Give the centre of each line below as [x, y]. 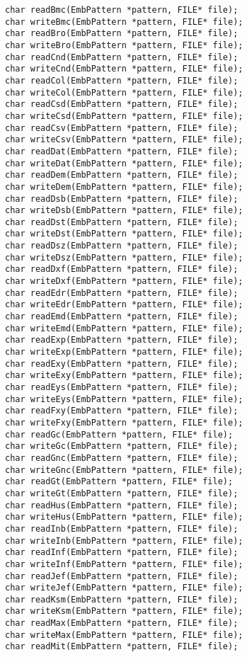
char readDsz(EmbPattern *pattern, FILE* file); [122, 246]
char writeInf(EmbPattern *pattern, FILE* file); [124, 564]
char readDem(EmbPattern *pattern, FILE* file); [122, 175]
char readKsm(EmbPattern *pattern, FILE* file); [122, 599]
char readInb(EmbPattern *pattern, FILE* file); [122, 529]
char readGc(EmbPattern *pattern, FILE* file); [119, 434]
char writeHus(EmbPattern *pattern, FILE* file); [124, 517]
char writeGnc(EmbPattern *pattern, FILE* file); [124, 470]
